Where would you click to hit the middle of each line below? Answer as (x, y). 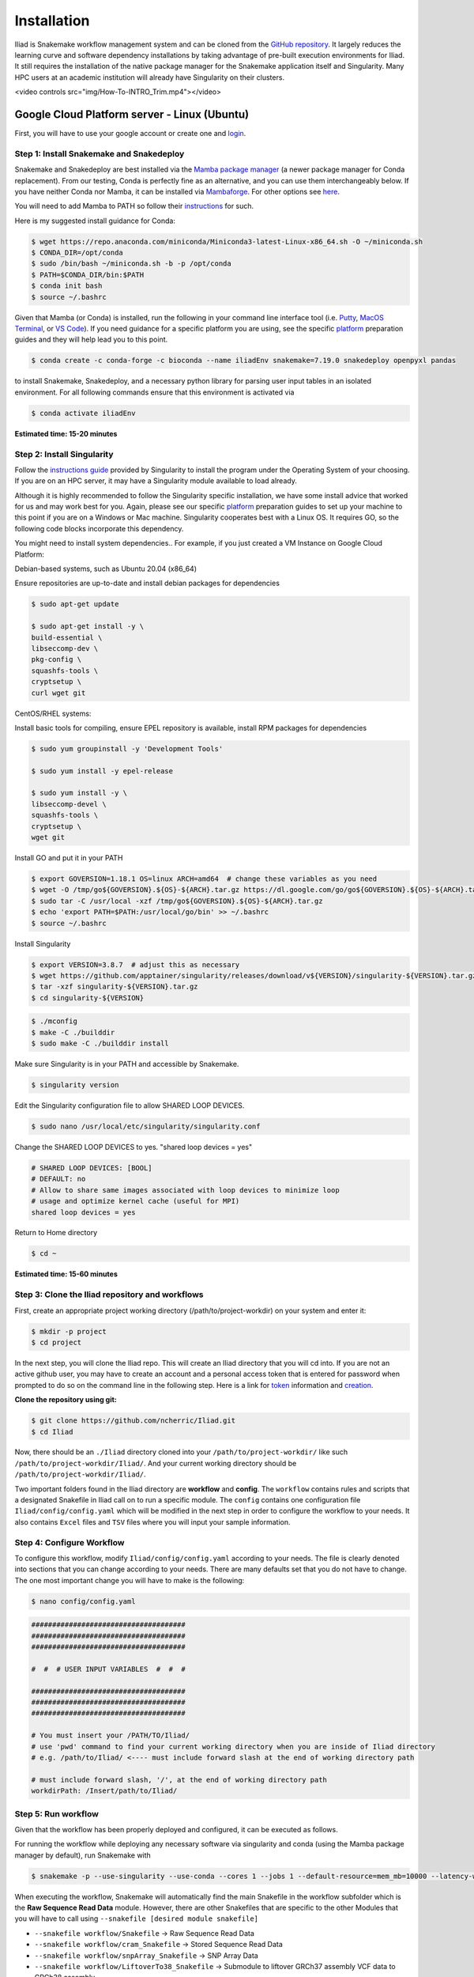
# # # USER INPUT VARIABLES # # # (108, 1669)
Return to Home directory (56, 1233)
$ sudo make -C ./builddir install (100, 1043)
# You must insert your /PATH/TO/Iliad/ (110, 1735)
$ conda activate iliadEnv (83, 413)
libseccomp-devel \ (69, 804)
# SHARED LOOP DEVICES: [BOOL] (92, 1168)
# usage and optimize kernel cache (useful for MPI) (135, 1201)
